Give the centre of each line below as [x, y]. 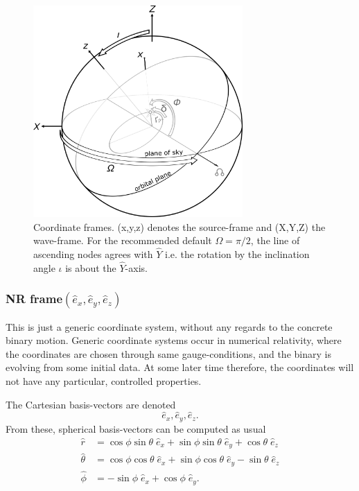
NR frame [34, 299]
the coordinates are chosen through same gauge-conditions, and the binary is [168, 353]
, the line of [275, 240]
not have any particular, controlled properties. [104, 381]
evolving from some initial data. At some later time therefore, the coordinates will [180, 367]
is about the [91, 267]
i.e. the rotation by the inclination [237, 254]
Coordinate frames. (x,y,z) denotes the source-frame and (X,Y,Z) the [179, 226]
